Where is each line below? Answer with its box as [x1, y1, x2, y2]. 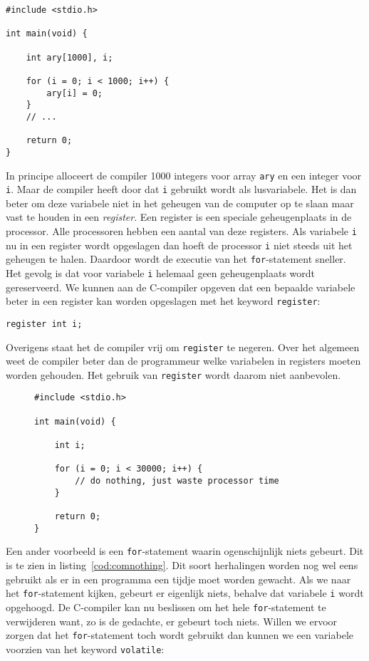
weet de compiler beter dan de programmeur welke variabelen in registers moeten [6, 353, 361, 368]
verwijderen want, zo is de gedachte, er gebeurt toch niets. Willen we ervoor [6, 613, 338, 628]
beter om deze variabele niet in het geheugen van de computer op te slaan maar [6, 195, 354, 210]
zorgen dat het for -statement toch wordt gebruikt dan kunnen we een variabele [6, 628, 353, 642]
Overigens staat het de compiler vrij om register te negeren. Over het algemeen [6, 339, 360, 354]
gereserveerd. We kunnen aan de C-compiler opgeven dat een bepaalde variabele [6, 279, 355, 294]
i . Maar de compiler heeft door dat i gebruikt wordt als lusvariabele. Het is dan [6, 182, 357, 197]
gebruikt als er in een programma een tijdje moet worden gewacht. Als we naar [6, 571, 351, 586]
